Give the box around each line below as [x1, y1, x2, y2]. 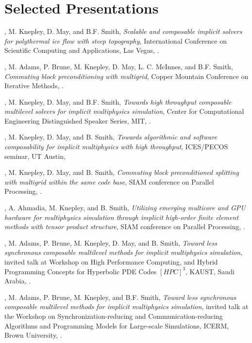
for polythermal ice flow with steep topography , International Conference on [4, 35, 227, 46]
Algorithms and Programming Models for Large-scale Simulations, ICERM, [4, 320, 229, 330]
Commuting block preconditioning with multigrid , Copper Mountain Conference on [4, 71, 249, 81]
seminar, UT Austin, [4, 151, 66, 161]
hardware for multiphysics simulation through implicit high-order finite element [4, 212, 239, 222]
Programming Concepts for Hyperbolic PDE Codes [4, 266, 157, 276]
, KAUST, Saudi [185, 266, 235, 276]
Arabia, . [4, 276, 31, 286]
